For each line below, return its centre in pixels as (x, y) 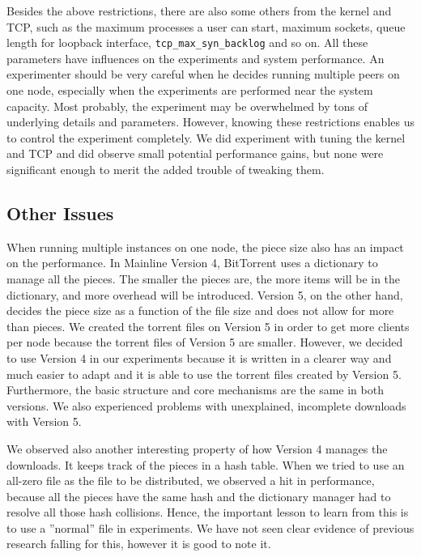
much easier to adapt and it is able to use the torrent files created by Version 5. (204, 374)
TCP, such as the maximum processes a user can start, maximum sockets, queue (206, 26)
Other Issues (60, 213)
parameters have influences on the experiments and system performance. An (196, 58)
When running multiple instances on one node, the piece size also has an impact (205, 247)
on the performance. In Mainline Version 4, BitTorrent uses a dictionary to (192, 263)
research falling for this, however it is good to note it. (139, 544)
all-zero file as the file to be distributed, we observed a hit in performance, (191, 480)
